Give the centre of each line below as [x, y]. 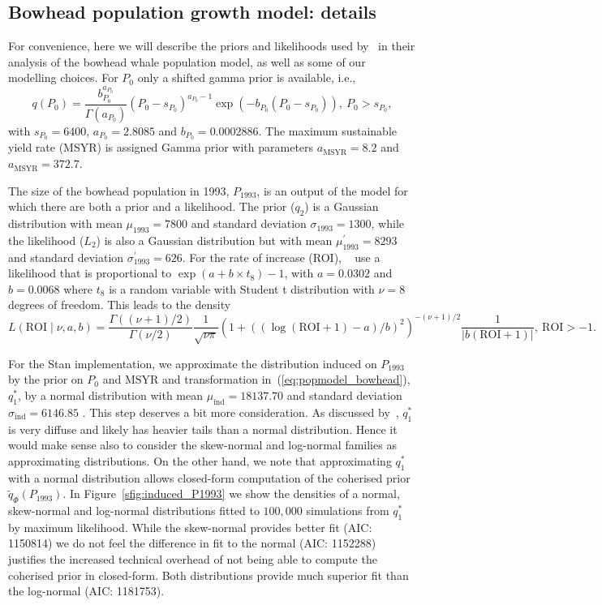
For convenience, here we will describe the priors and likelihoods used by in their [212, 46]
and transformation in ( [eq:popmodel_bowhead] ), [286, 379]
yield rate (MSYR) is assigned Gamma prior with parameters [161, 147]
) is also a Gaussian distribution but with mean [214, 240]
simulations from [348, 511]
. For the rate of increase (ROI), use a [281, 257]
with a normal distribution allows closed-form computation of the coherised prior [209, 477]
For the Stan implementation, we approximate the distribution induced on [193, 363]
